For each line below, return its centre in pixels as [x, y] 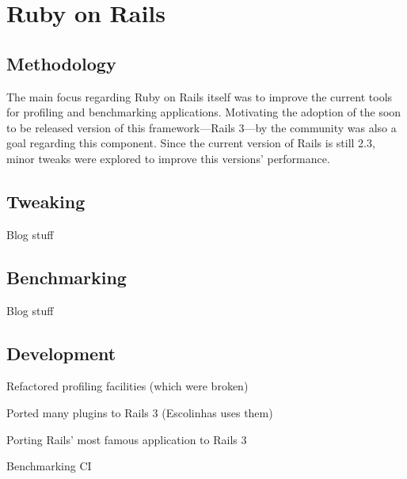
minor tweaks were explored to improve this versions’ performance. [168, 158]
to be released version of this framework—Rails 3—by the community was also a [202, 127]
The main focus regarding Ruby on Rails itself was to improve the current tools [200, 96]
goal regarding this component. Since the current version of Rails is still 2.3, [191, 143]
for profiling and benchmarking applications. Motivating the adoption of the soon [204, 112]
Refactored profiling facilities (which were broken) [127, 386]
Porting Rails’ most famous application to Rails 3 [127, 439]
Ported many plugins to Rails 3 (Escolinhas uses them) [140, 412]
